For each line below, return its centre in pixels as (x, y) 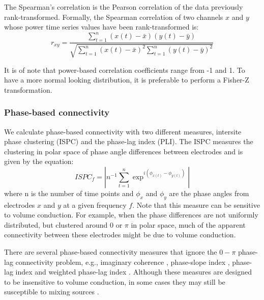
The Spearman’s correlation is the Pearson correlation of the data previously (124, 7)
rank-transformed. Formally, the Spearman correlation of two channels (114, 17)
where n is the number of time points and (69, 193)
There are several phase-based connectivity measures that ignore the (111, 252)
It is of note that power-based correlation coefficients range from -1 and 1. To (125, 70)
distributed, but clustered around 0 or (63, 224)
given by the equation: (39, 161)
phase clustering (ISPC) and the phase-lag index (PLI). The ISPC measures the (129, 141)
